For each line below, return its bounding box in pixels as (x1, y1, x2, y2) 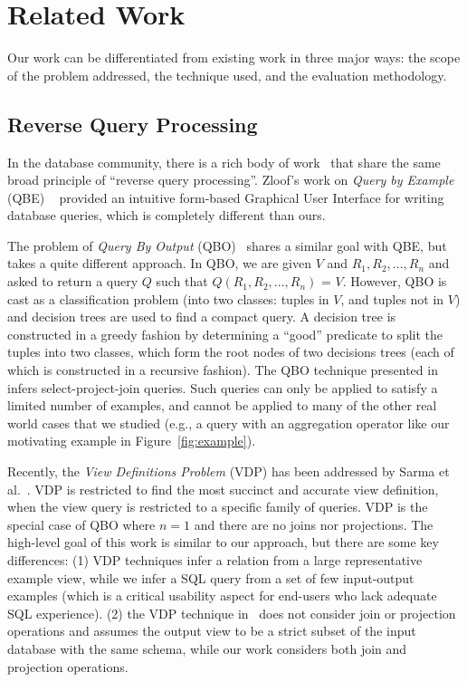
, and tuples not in (340, 289, 444, 308)
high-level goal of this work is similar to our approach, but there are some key (7, 533, 439, 552)
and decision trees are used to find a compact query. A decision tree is (7, 307, 396, 326)
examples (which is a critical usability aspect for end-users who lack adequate (7, 586, 437, 605)
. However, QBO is (342, 272, 447, 291)
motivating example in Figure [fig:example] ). (7, 431, 256, 450)
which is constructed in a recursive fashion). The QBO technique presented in (7, 360, 438, 379)
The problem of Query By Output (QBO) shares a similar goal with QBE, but (7, 235, 447, 255)
